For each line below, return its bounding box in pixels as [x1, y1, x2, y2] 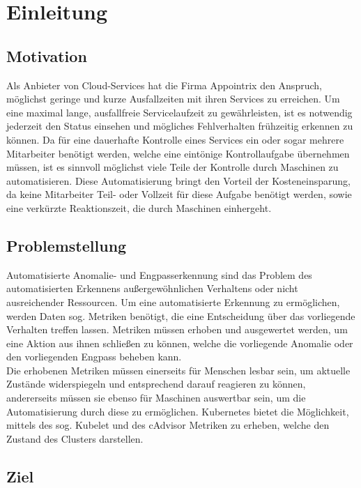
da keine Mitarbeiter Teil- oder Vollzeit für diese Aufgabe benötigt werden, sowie [6, 187, 352, 201]
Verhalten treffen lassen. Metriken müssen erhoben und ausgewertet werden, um [6, 322, 348, 337]
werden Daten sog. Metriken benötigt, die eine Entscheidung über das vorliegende [6, 308, 355, 323]
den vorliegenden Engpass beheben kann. [6, 349, 182, 364]
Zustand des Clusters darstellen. [6, 431, 144, 445]
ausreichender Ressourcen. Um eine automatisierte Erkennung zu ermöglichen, [6, 294, 340, 309]
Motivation [6, 45, 87, 66]
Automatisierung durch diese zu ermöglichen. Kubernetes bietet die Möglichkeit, [6, 404, 349, 418]
